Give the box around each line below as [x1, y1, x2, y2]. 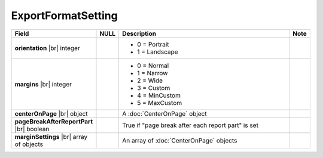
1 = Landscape [136, 48, 179, 56]
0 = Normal [136, 61, 169, 70]
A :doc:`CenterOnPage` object [121, 109, 207, 117]
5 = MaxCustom [136, 98, 182, 107]
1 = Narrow [136, 69, 168, 77]
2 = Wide [136, 76, 163, 85]
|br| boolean [14, 125, 50, 133]
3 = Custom [136, 83, 170, 92]
